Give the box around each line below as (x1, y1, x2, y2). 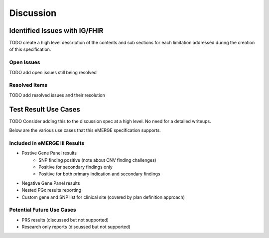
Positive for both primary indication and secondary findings (38, 171, 160, 177)
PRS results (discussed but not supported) (21, 217, 109, 223)
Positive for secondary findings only (38, 164, 113, 170)
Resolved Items (9, 82, 48, 89)
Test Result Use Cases (9, 105, 81, 114)
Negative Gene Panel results (21, 180, 80, 186)
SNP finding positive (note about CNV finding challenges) (38, 157, 156, 163)
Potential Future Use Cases (9, 207, 77, 214)
